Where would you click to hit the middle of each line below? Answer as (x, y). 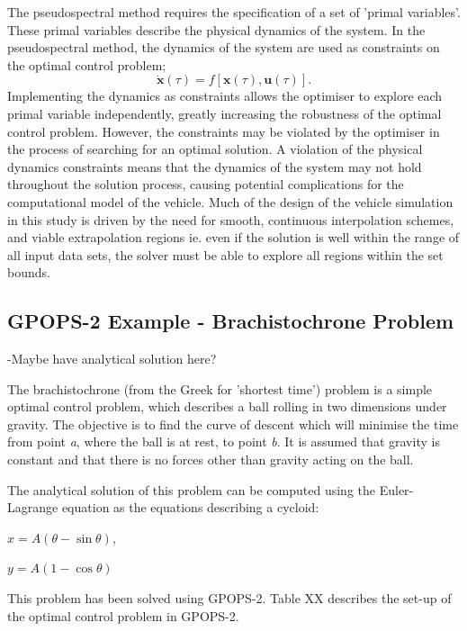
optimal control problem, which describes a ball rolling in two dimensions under (227, 406)
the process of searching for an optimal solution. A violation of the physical (215, 149)
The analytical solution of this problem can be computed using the (192, 489)
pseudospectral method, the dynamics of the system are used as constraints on (224, 47)
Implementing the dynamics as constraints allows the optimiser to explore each (225, 96)
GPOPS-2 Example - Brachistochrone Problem (231, 321)
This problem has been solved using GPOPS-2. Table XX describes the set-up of (229, 598)
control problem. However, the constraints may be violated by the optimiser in (224, 131)
